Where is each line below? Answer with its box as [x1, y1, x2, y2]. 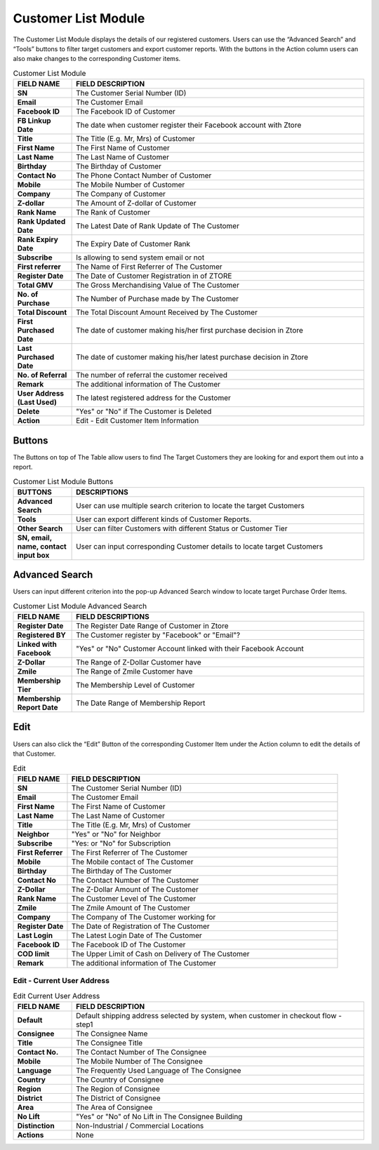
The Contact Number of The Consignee [76, 1047, 207, 1057]
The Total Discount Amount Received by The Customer [76, 307, 258, 317]
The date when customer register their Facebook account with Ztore [76, 120, 302, 130]
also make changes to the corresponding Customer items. [13, 55, 181, 63]
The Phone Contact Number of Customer [76, 171, 212, 180]
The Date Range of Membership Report [76, 698, 206, 708]
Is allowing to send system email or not [76, 253, 205, 262]
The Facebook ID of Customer [76, 107, 175, 116]
